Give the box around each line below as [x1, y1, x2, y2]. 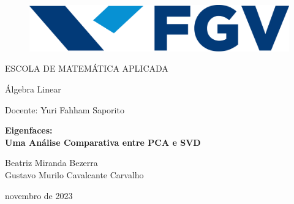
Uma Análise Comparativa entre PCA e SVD [5, 135, 201, 148]
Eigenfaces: [5, 124, 53, 137]
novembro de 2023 [5, 189, 73, 202]
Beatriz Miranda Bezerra [5, 156, 98, 169]
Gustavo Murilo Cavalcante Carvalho [5, 168, 144, 181]
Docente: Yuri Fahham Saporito [5, 103, 124, 116]
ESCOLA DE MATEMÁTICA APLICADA [5, 62, 168, 75]
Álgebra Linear [5, 82, 61, 95]
